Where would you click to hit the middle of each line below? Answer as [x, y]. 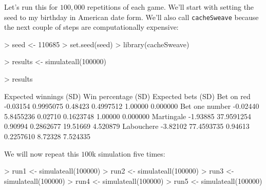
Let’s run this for [31, 7]
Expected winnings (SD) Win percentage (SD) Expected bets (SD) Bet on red [127, 96]
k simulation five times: [129, 153]
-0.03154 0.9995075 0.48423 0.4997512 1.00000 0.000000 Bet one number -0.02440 [132, 106]
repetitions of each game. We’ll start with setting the [170, 7]
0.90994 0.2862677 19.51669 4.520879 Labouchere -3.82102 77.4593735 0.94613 [127, 126]
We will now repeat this [42, 153]
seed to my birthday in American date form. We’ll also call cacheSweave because [131, 17]
